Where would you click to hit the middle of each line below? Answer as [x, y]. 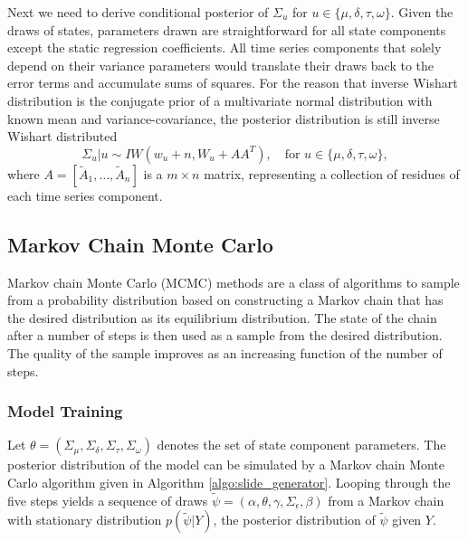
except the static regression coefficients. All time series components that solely [224, 47]
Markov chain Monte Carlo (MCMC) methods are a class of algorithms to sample [234, 282]
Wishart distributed [62, 136]
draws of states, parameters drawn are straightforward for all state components [227, 29]
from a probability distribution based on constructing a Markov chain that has [225, 300]
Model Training [65, 411]
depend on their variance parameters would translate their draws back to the [221, 65]
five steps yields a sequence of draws [108, 500]
